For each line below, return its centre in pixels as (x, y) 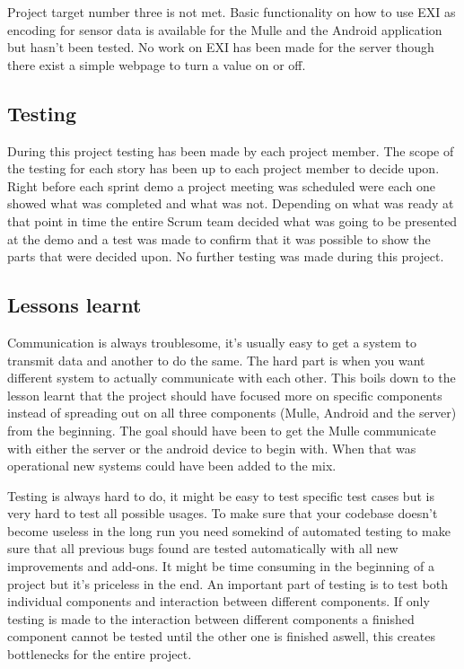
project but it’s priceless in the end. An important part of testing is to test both (228, 583)
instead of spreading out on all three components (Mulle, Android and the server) (232, 413)
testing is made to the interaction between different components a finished (211, 618)
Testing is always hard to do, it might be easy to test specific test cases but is (221, 495)
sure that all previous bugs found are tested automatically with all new (203, 548)
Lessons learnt (74, 305)
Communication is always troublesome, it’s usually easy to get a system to (212, 342)
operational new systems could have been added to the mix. (172, 466)
